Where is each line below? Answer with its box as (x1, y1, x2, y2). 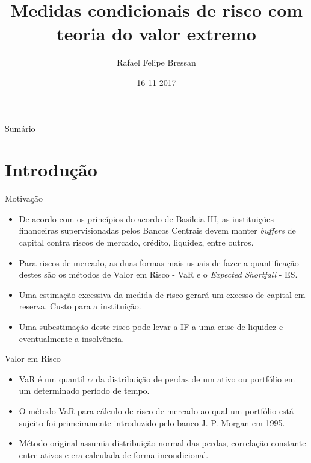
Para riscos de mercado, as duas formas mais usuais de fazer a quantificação (19, 256, 299, 269)
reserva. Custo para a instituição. (19, 300, 141, 312)
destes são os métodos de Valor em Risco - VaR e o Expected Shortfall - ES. (19, 268, 298, 281)
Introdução (5, 157, 97, 182)
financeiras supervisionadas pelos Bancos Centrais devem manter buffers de (19, 224, 296, 237)
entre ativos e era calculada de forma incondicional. (19, 448, 209, 461)
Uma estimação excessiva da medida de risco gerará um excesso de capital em (19, 288, 306, 300)
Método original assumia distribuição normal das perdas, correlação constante (19, 437, 306, 449)
